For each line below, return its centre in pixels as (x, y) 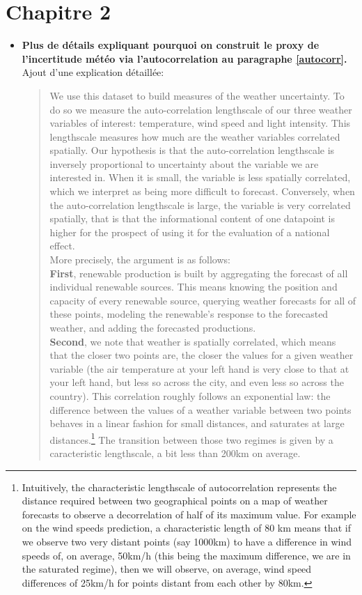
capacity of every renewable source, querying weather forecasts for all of (203, 300)
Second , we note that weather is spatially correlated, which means (193, 341)
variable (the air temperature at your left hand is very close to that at (199, 368)
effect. (62, 246)
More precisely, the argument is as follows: (140, 260)
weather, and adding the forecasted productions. (153, 327)
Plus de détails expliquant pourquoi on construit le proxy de (171, 45)
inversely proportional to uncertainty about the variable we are (184, 163)
